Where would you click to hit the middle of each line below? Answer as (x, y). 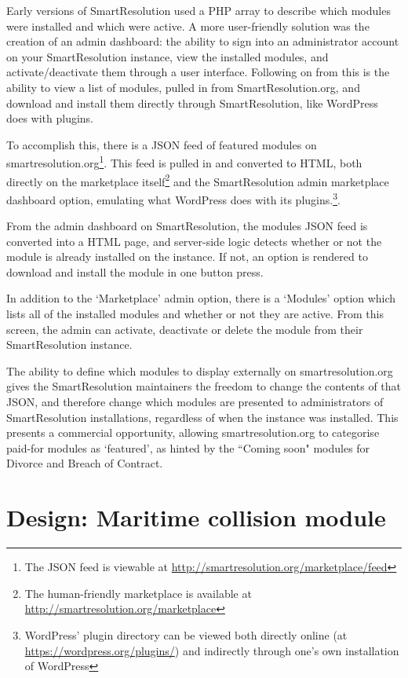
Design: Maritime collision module (196, 517)
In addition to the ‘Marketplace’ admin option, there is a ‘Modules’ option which (201, 298)
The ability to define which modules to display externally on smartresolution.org (200, 370)
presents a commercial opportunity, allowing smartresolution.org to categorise (193, 432)
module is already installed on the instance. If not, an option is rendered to (187, 257)
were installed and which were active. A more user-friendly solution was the (188, 26)
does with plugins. (50, 118)
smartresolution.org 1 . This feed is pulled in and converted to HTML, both (184, 161)
